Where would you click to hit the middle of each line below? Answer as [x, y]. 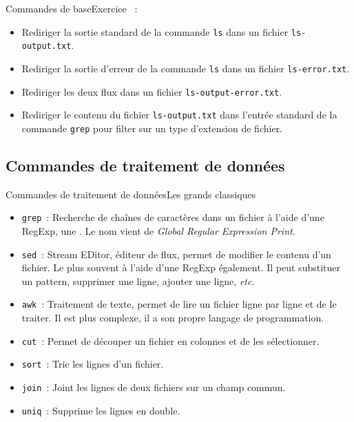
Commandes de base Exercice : [72, 8]
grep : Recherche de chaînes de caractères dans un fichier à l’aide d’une [173, 217]
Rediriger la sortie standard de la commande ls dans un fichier [155, 31]
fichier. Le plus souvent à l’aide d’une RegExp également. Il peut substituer [181, 267]
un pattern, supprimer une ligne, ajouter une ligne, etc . [138, 281]
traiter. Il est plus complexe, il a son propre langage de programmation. [173, 318]
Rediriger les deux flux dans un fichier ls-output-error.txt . [152, 91]
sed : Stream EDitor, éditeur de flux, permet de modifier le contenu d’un [176, 254]
